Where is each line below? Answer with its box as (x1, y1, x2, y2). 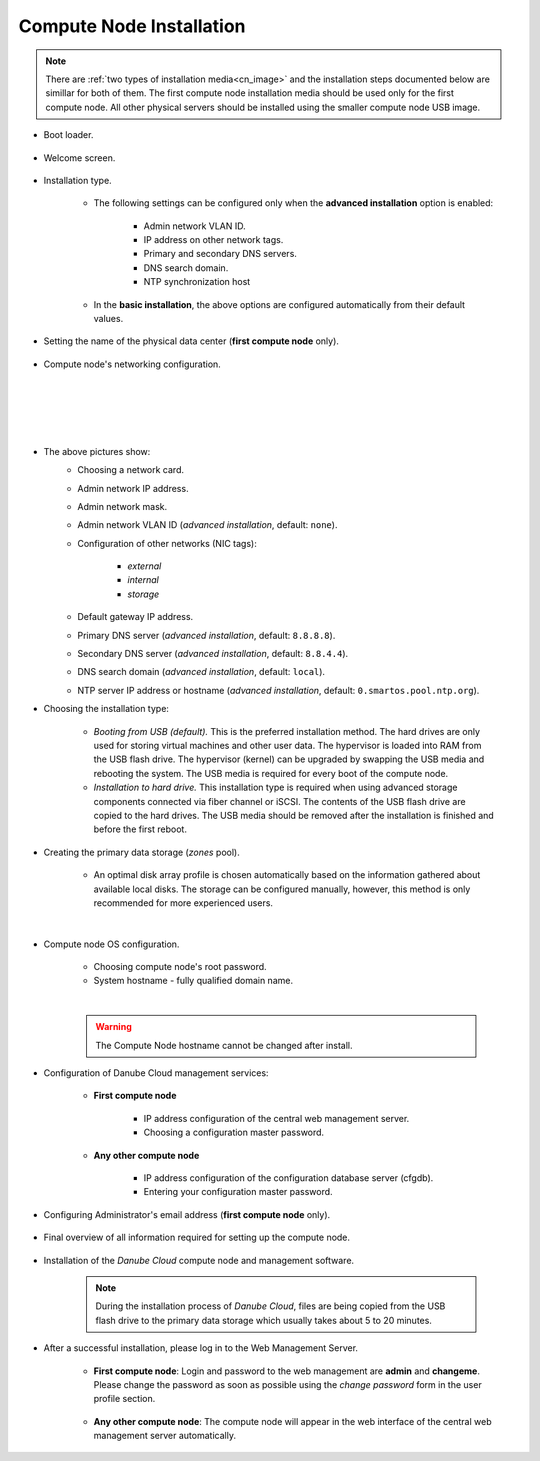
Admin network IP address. (77, 482, 189, 494)
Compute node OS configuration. (43, 938, 180, 950)
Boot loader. (43, 129, 94, 141)
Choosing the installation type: (43, 703, 170, 715)
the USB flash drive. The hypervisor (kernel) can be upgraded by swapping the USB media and (93, 753, 485, 765)
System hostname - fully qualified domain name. (93, 975, 294, 987)
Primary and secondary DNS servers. (143, 248, 297, 260)
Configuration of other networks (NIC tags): (77, 537, 257, 549)
